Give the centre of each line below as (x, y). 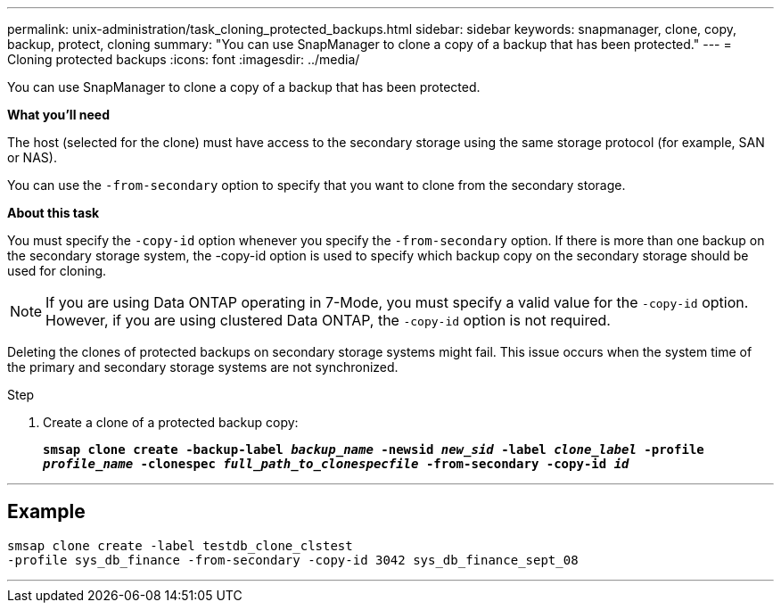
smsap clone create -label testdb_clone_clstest (180, 545)
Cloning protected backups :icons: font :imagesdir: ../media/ (184, 59)
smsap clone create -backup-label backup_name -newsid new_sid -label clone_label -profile (374, 449)
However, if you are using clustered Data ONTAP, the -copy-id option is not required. (328, 320)
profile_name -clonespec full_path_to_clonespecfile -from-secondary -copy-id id (336, 464)
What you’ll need (58, 115)
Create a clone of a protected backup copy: (171, 422)
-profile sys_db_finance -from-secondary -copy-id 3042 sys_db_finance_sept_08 (293, 560)
